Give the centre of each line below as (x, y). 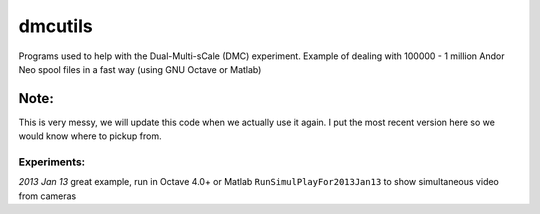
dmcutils (56, 26)
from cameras (47, 196)
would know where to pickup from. (90, 136)
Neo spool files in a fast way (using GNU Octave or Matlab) (140, 69)
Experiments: (52, 162)
